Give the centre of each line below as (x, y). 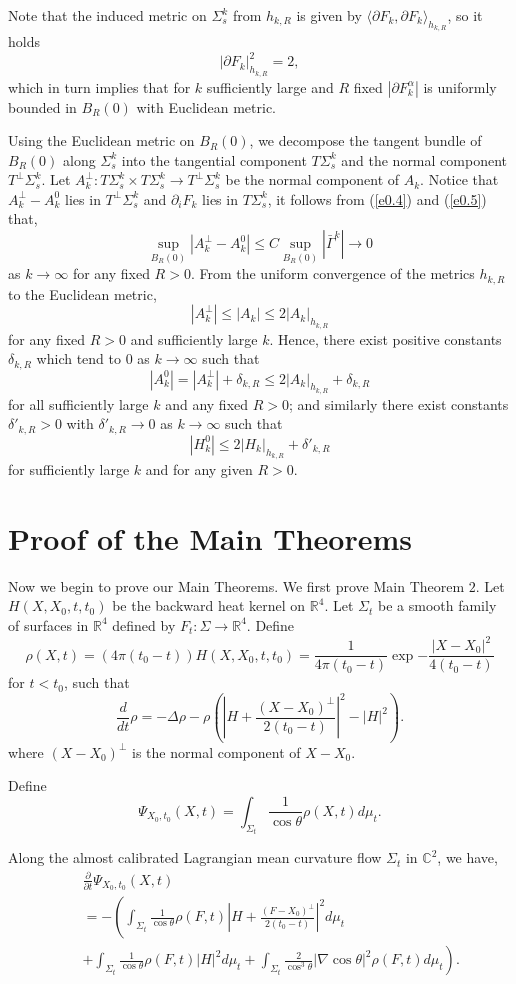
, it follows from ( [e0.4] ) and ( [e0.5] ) (377, 198)
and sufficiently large (194, 338)
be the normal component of (312, 179)
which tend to (78, 358)
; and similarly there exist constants (399, 403)
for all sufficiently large (78, 403)
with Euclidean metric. (206, 106)
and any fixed (207, 403)
